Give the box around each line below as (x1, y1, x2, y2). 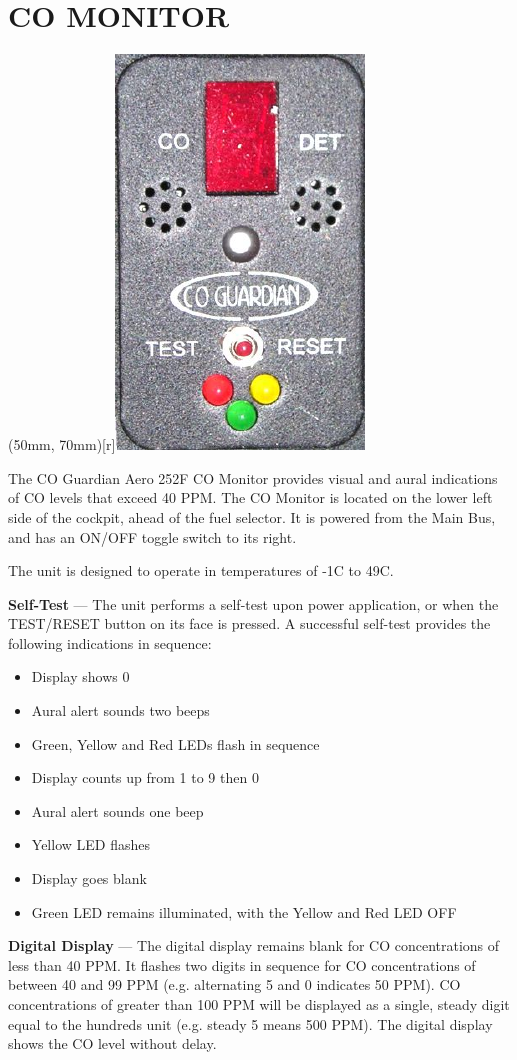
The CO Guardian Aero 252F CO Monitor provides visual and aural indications (8, 467, 498, 488)
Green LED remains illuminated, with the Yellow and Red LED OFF (31, 901, 457, 922)
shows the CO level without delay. (8, 1033, 217, 1054)
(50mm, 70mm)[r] (8, 434, 116, 455)
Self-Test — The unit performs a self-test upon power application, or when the (8, 593, 499, 614)
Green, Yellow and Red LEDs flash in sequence (31, 733, 320, 754)
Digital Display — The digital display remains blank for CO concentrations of (8, 935, 500, 956)
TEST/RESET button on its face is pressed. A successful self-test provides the (8, 613, 491, 634)
